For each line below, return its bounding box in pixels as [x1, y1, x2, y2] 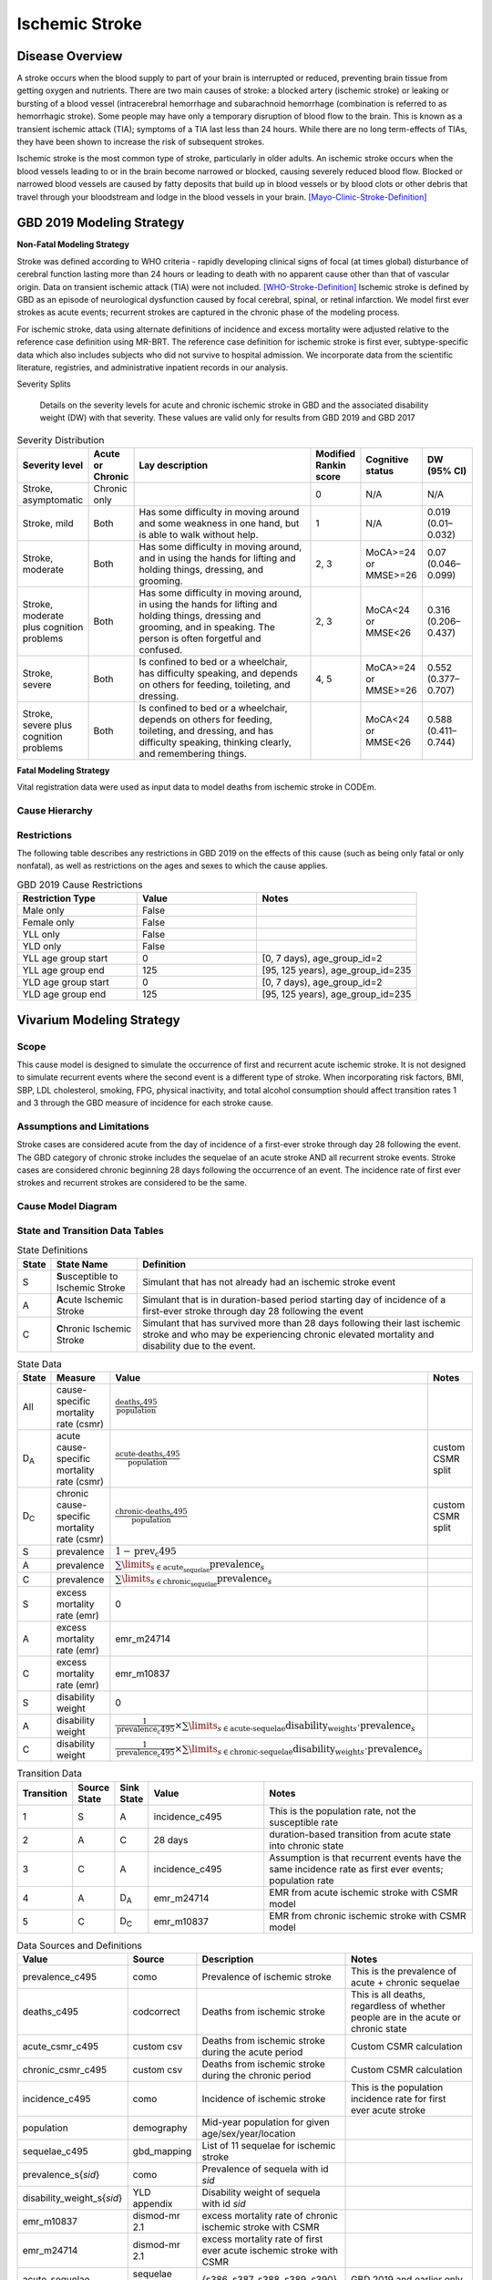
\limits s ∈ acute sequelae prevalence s [121, 1559, 265, 1574]
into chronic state [269, 1839, 344, 1851]
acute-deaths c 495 [115, 1449, 180, 1460]
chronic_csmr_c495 [22, 2063, 108, 2076]
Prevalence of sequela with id [201, 2162, 329, 2175]
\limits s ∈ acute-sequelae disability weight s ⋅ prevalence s [188, 1719, 415, 1733]
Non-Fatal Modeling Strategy [16, 239, 129, 250]
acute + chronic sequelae [351, 1975, 460, 1988]
